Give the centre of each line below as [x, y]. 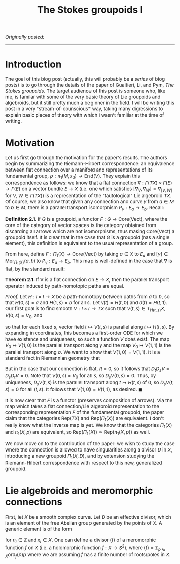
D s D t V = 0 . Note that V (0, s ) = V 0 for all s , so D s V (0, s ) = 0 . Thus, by [81, 376]
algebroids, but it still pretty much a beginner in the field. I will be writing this [90, 103]
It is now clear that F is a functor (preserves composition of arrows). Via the [89, 400]
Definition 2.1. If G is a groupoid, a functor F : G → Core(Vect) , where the [86, 219]
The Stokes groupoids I [90, 9]
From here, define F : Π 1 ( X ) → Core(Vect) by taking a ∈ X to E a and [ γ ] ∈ [87, 255]
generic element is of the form [39, 529]
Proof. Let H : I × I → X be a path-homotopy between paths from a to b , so [87, 296]
